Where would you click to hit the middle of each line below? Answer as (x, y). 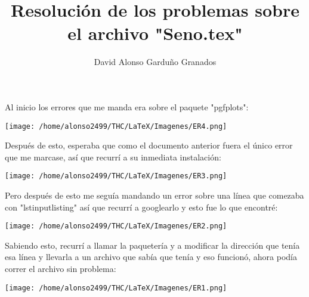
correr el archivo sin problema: (61, 269)
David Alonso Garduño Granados (155, 62)
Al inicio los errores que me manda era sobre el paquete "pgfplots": (127, 106)
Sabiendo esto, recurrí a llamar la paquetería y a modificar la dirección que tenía (152, 245)
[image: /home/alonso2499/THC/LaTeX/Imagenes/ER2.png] (116, 226)
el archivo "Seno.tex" (155, 33)
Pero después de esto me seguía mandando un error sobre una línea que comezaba (154, 195)
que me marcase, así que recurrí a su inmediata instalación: (113, 157)
